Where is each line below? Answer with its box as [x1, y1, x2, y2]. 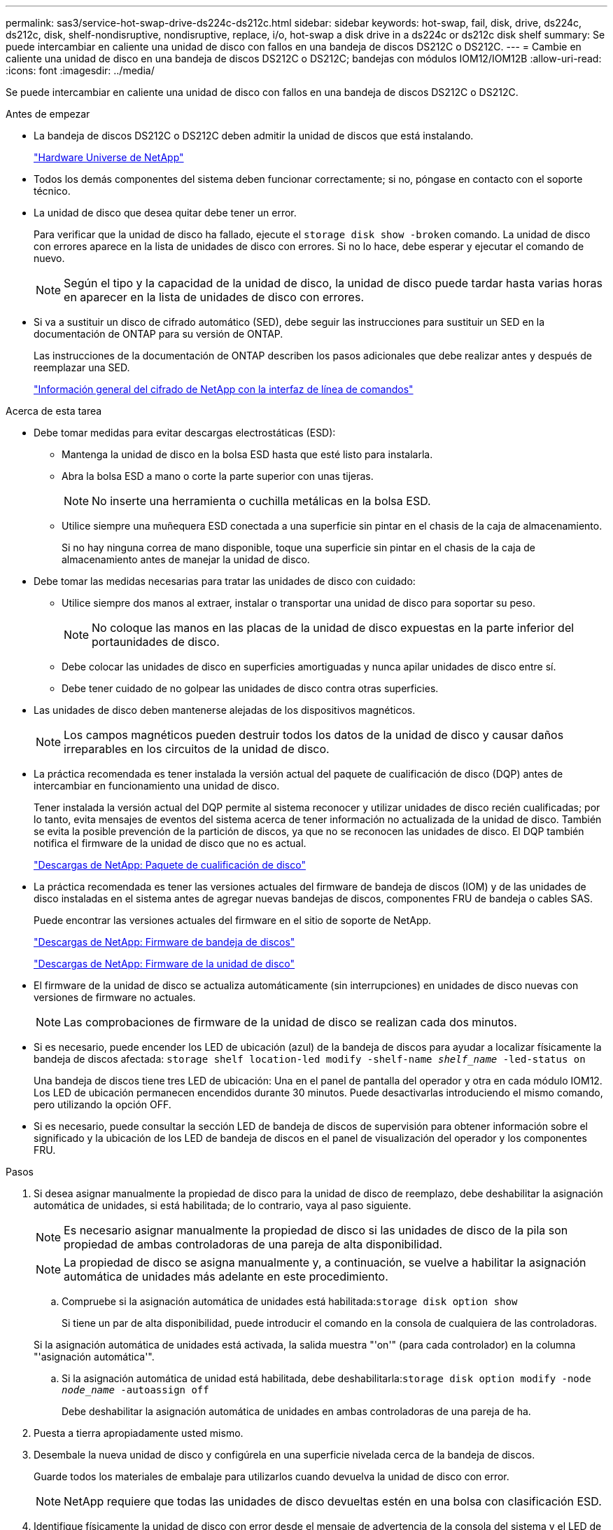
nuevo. [34, 252, 65, 264]
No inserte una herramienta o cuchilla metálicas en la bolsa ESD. [92, 494, 431, 508]
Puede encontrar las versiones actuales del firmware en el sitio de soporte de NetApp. [34, 914, 432, 926]
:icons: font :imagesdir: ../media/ [6, 64, 155, 76]
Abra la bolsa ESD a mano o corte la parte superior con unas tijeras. [62, 470, 374, 482]
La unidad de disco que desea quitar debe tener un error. [34, 207, 297, 219]
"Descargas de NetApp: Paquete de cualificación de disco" [34, 859, 306, 871]
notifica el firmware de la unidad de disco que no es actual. [34, 837, 306, 849]
